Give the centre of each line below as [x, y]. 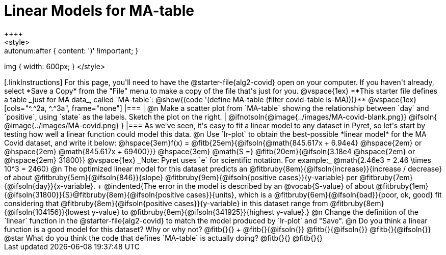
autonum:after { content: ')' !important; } [71, 50]
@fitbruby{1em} [402, 186]
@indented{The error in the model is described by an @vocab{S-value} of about [239, 186]
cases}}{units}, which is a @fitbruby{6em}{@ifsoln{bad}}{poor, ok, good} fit [314, 194]
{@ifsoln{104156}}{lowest [47, 212]
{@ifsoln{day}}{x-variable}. [50, 186]
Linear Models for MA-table [99, 11]
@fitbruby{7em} [386, 177]
